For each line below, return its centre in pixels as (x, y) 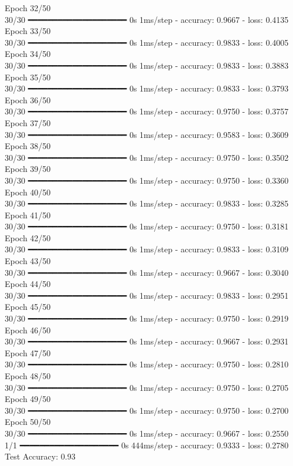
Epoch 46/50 (28, 330)
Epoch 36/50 (28, 99)
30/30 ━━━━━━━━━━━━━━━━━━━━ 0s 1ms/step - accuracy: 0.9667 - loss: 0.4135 (147, 19)
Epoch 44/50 (28, 284)
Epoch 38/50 (28, 146)
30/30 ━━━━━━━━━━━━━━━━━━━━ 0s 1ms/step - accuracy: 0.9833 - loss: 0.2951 (147, 295)
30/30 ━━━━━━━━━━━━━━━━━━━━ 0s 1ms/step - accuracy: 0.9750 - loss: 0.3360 (147, 180)
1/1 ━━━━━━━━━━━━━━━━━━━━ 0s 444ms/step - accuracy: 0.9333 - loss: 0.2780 (147, 445)
